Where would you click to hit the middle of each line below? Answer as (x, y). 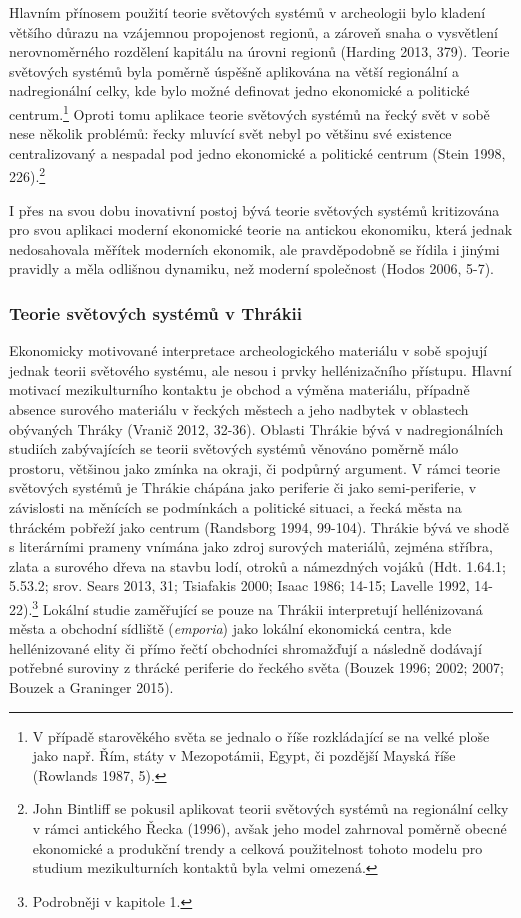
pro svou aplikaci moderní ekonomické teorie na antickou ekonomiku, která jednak (261, 229)
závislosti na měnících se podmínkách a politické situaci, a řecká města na (235, 507)
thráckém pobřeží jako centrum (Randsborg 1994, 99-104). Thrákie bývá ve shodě (259, 526)
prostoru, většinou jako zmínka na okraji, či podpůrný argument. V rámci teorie (254, 467)
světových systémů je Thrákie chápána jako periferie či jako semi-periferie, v (243, 487)
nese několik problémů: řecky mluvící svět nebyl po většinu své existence (230, 133)
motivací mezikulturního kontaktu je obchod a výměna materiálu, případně (239, 389)
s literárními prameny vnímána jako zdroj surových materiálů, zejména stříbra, (251, 546)
